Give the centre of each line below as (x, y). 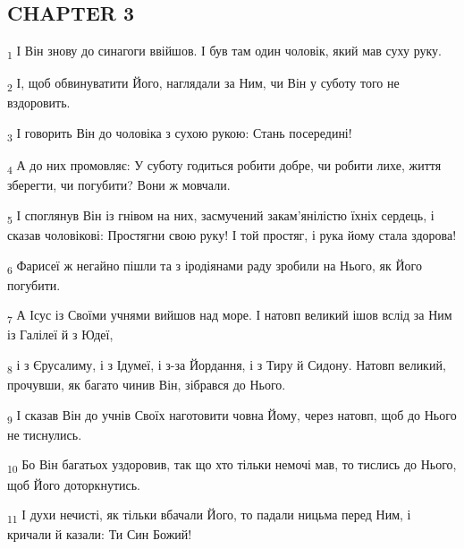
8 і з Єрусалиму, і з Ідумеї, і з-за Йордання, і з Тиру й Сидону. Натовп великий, (227, 366)
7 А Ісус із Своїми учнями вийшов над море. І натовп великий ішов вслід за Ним (230, 316)
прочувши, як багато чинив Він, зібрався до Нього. (147, 385)
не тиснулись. (45, 434)
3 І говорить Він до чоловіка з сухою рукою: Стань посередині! (180, 134)
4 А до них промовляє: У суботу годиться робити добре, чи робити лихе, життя (224, 166)
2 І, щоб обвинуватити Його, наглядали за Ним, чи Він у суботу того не (203, 84)
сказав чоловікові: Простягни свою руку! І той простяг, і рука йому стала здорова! (232, 235)
